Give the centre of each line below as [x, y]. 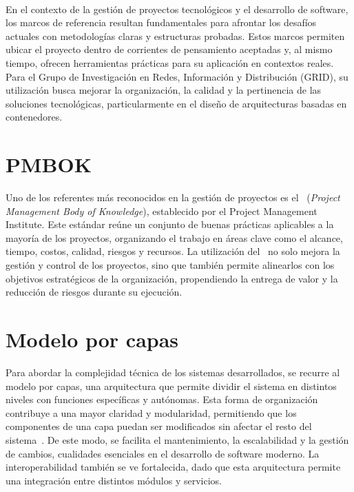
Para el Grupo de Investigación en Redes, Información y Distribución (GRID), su [177, 76]
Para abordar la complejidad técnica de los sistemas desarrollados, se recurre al [173, 372]
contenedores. [34, 117]
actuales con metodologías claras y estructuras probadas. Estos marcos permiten [175, 35]
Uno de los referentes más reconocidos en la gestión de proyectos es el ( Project [173, 197]
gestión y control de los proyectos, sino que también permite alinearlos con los [170, 265]
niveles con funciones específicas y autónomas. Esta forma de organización [162, 399]
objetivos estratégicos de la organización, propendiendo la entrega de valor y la [172, 278]
